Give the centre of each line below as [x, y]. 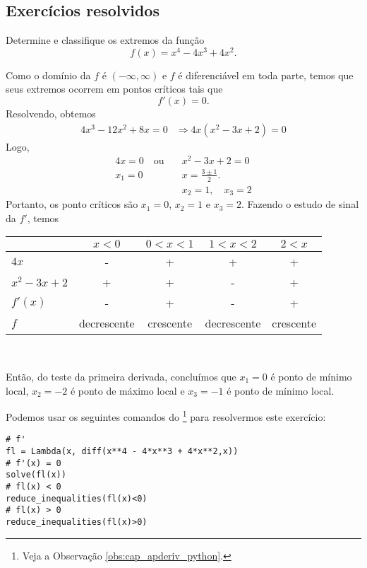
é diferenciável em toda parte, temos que [266, 75]
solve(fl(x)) [36, 475]
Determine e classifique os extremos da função [105, 40]
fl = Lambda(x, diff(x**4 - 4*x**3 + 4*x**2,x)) [122, 452]
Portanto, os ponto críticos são [72, 204]
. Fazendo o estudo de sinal [300, 204]
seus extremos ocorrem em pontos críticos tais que [114, 89]
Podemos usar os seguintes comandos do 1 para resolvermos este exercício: [166, 416]
